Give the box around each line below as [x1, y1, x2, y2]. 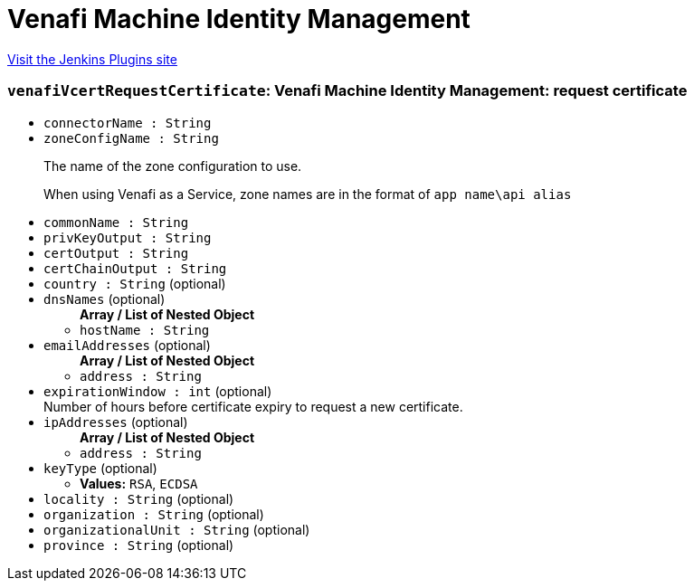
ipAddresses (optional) [43, 413, 188, 430]
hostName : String [80, 322, 210, 337]
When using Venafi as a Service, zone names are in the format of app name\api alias [43, 185, 572, 202]
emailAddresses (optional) [43, 337, 211, 353]
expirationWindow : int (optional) [43, 383, 272, 399]
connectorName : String [43, 115, 212, 130]
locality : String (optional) [43, 490, 234, 507]
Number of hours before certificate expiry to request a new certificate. [43, 398, 463, 414]
